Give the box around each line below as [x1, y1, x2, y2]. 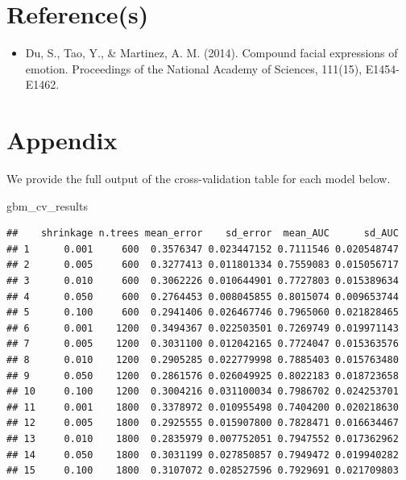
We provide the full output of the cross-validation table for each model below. [6, 170, 391, 187]
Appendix [6, 123, 118, 157]
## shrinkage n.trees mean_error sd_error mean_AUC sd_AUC [6, 227, 399, 240]
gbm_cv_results [6, 197, 88, 214]
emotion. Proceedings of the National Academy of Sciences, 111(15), [25, 60, 362, 77]
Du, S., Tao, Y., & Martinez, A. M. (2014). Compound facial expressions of [25, 44, 398, 61]
